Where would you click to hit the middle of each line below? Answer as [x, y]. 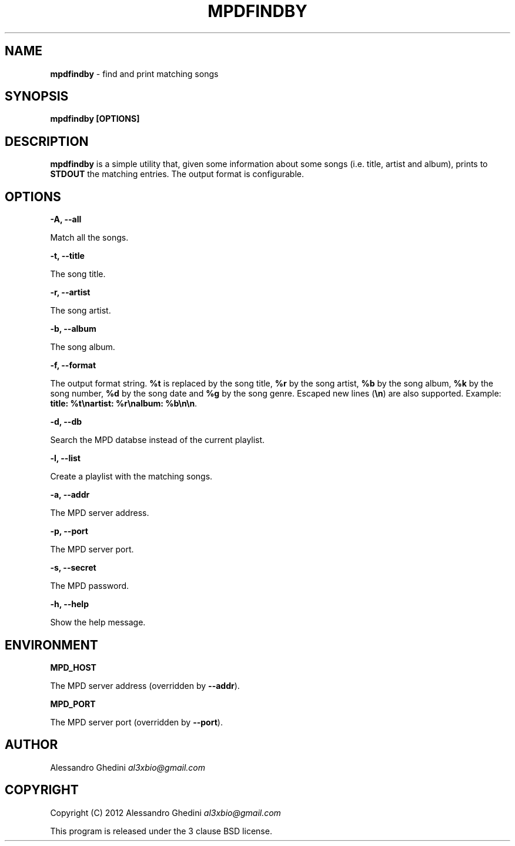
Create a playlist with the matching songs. [131, 477]
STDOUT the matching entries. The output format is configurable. [177, 174]
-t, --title [67, 256]
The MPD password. [90, 586]
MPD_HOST [73, 667]
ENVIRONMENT [51, 645]
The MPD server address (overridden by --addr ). [145, 685]
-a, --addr [70, 495]
